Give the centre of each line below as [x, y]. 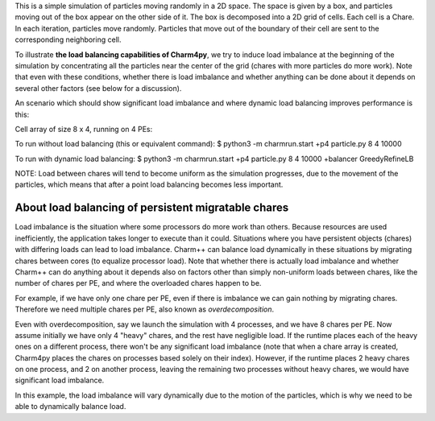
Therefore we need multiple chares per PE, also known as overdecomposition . [145, 309]
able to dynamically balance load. [70, 407]
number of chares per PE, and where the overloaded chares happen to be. [138, 283]
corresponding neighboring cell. [68, 39]
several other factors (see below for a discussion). [98, 88]
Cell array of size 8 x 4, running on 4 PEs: [84, 129]
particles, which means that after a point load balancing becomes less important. [149, 184]
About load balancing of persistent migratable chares [152, 208]
